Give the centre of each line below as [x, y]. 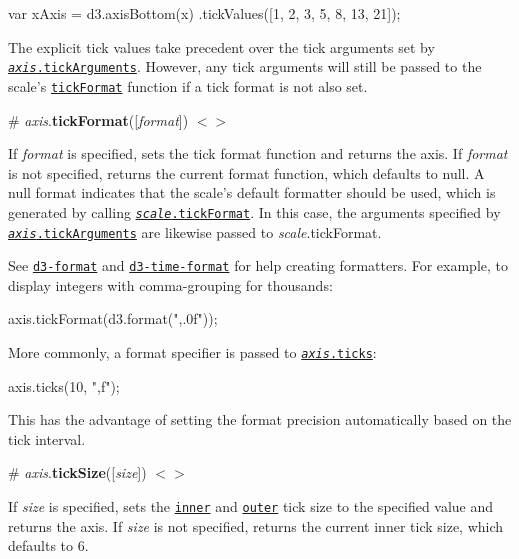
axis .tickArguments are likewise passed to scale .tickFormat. [195, 231]
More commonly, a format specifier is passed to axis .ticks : [192, 352]
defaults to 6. [48, 545]
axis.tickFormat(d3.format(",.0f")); [113, 318]
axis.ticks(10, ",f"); [64, 385]
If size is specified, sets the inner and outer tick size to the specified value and [251, 506]
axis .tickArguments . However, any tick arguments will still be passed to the [245, 66]
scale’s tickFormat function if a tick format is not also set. [188, 85]
